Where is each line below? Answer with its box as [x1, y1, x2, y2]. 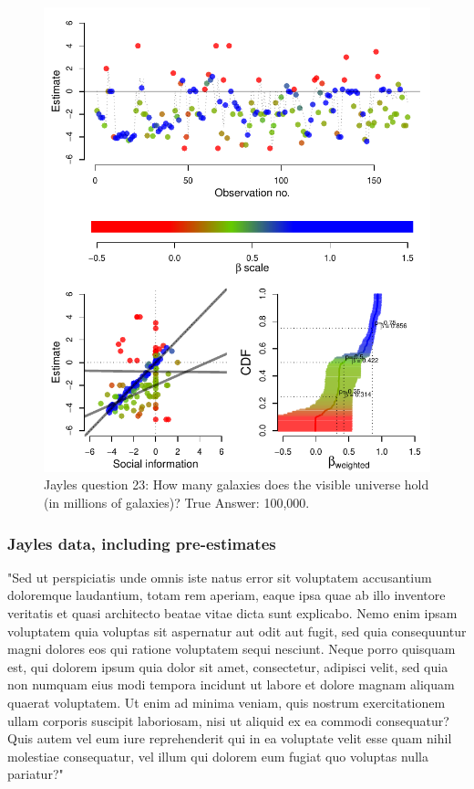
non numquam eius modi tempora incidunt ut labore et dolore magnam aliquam [7, 675, 455, 694]
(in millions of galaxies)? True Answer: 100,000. [44, 492, 310, 511]
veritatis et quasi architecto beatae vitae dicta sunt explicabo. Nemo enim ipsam [7, 603, 458, 622]
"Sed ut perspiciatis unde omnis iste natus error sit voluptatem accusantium [7, 567, 432, 586]
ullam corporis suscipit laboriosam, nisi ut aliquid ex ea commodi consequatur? [7, 710, 449, 730]
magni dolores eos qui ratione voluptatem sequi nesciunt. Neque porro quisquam [7, 639, 456, 658]
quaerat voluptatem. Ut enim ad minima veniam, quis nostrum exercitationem [7, 692, 446, 711]
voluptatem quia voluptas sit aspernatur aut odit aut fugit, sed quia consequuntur [7, 621, 467, 640]
